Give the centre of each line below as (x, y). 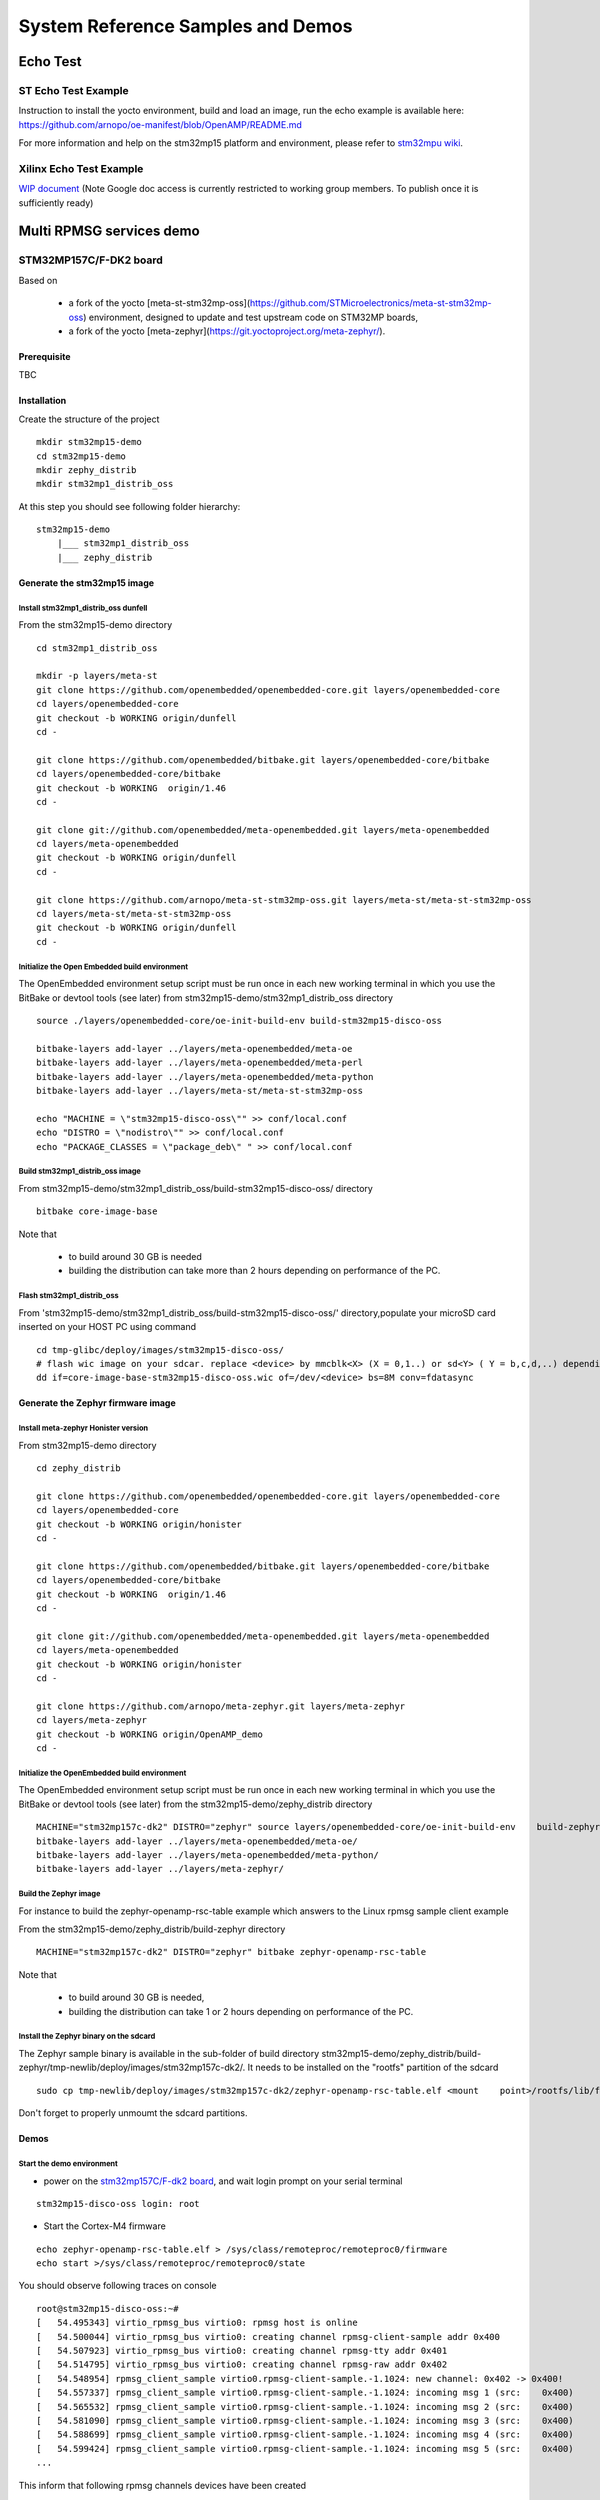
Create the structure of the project (89, 419)
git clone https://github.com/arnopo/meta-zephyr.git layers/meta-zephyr (221, 1706)
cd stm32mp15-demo (81, 456)
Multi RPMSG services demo (109, 231)
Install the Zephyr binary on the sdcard (87, 2036)
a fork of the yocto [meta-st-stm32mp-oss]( (159, 303)
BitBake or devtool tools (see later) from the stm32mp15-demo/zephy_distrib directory (195, 1804)
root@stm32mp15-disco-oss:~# (107, 2308)
